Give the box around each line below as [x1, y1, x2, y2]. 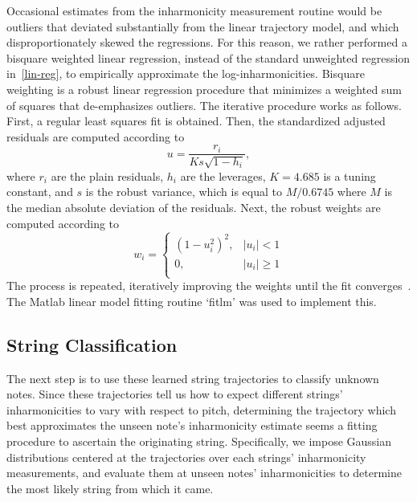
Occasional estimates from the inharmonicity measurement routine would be [6, 2, 382, 18]
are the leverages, [180, 167, 266, 184]
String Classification [6, 332, 178, 357]
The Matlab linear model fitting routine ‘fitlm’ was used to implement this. [6, 292, 377, 309]
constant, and [6, 183, 73, 200]
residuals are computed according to [6, 128, 185, 145]
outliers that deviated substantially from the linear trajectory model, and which [6, 18, 399, 35]
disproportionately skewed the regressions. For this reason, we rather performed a [6, 34, 407, 51]
